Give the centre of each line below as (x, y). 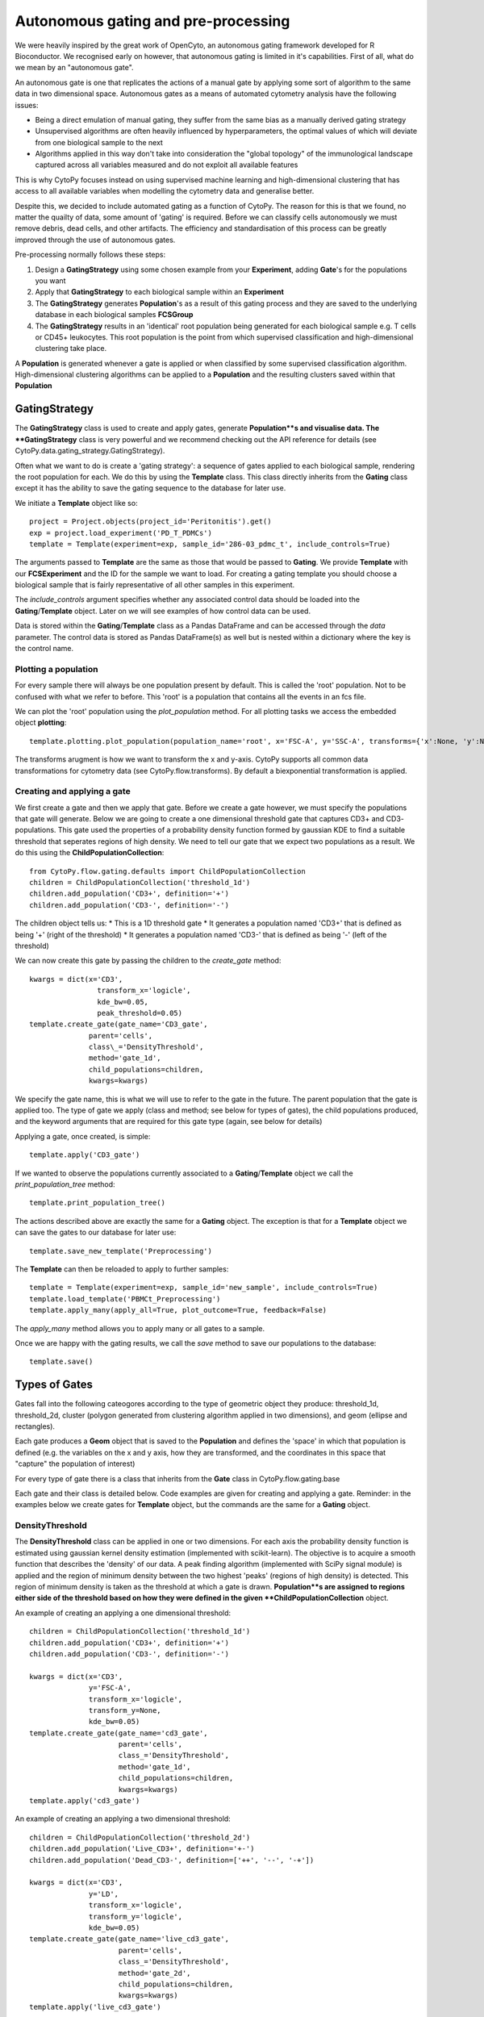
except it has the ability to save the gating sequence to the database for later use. (150, 488)
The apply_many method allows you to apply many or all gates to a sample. (140, 1328)
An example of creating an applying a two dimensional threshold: (123, 1819)
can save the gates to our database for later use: (96, 1232)
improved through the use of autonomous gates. (95, 240)
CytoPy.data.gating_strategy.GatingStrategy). (90, 451)
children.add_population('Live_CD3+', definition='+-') (142, 1849)
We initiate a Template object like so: (76, 503)
